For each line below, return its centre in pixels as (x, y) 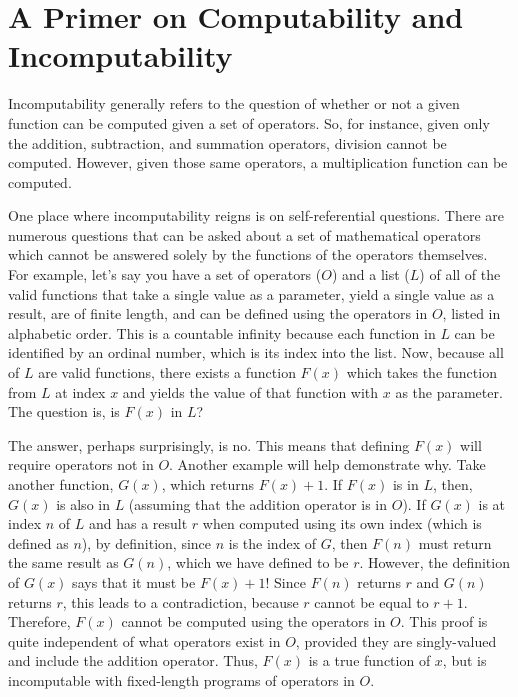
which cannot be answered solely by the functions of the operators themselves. (248, 254)
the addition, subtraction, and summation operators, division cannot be (227, 142)
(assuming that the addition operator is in (258, 503)
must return (455, 542)
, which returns (207, 484)
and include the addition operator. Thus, (133, 660)
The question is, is (64, 411)
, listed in (471, 313)
